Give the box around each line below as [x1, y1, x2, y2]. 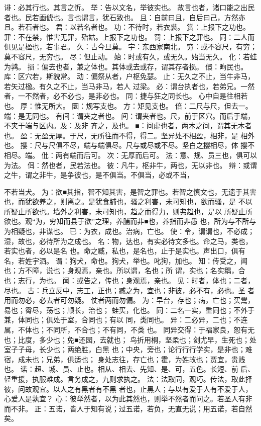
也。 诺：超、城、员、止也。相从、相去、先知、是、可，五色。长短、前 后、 [4, 364, 255, 374]
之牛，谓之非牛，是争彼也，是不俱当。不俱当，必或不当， [4, 169, 194, 180]
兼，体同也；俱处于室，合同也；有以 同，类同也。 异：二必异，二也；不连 [4, 314, 248, 325]
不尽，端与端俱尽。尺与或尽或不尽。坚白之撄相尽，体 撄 [62, 140, 248, 150]
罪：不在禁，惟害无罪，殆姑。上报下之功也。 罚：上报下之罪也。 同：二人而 [4, 31, 255, 42]
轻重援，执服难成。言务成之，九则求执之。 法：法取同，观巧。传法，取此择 [4, 373, 252, 384]
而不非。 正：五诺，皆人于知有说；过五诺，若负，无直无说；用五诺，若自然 [4, 403, 252, 413]
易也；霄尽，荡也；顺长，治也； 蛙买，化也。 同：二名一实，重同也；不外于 [4, 304, 255, 315]
